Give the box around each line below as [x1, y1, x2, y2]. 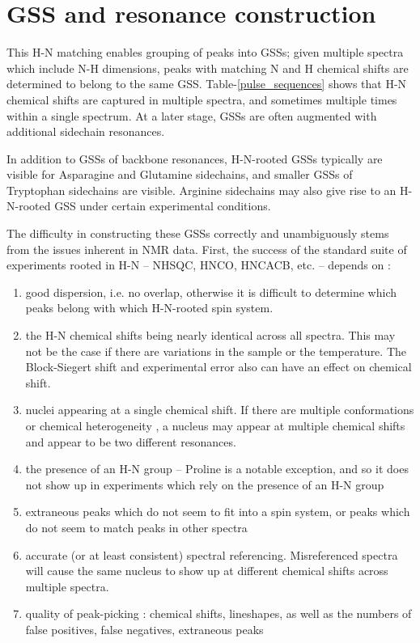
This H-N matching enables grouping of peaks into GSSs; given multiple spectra [6, 44, 404, 61]
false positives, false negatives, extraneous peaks [25, 620, 264, 637]
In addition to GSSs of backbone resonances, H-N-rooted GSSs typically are [6, 150, 383, 167]
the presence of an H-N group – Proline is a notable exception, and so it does [25, 460, 409, 477]
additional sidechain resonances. [6, 123, 165, 140]
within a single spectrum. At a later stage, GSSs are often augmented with [6, 107, 377, 124]
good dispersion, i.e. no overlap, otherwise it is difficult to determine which [25, 283, 397, 300]
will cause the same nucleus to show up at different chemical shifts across [25, 562, 388, 579]
